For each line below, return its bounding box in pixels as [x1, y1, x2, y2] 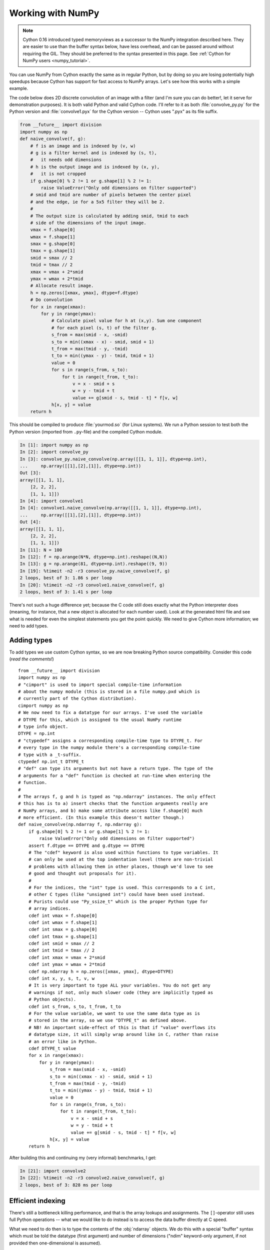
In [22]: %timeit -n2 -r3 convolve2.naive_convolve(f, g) [19, 1175, 165, 1181]
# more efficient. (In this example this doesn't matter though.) [18, 815, 184, 820]
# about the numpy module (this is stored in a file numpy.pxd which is [18, 689, 200, 694]
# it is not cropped [30, 171, 86, 177]
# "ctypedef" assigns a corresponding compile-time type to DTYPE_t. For [18, 737, 203, 743]
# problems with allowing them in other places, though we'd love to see [28, 863, 213, 869]
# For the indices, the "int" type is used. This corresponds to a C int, [28, 884, 216, 890]
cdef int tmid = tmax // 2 [28, 947, 95, 953]
